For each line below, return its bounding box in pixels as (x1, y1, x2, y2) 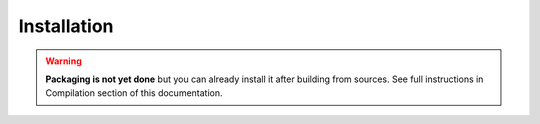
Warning (45, 55, 82, 67)
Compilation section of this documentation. (45, 87, 224, 99)
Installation (18, 15, 114, 37)
